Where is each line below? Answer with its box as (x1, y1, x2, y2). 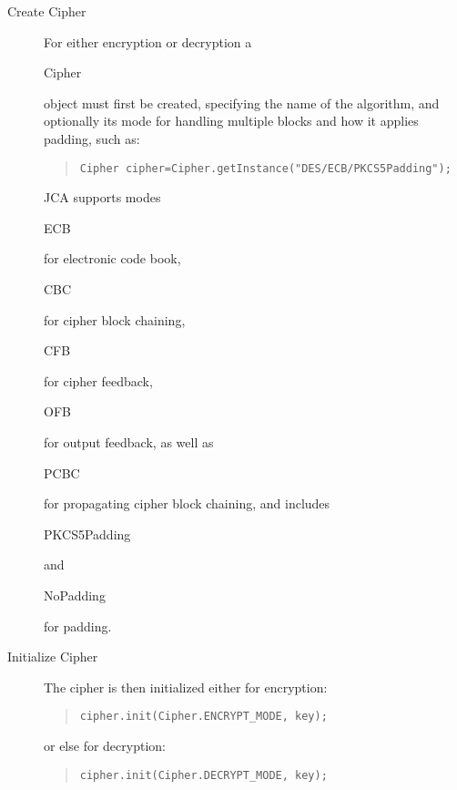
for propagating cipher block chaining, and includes (44, 494, 330, 513)
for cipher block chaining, (44, 310, 186, 329)
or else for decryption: (44, 735, 166, 754)
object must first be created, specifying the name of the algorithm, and (44, 93, 440, 112)
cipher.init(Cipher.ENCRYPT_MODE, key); (79, 710, 328, 723)
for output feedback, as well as (44, 432, 214, 451)
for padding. (44, 616, 112, 635)
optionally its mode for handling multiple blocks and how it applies (44, 111, 419, 130)
